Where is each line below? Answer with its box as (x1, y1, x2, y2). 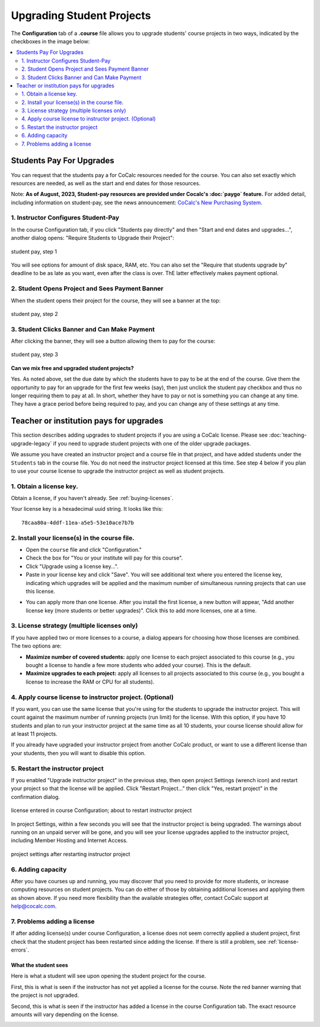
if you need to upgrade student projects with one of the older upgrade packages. (53, 440, 251, 447)
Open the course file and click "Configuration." (25, 546, 142, 553)
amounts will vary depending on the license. (11, 1010, 119, 1018)
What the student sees (11, 961, 68, 968)
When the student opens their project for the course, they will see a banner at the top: (11, 297, 221, 304)
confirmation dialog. (11, 793, 60, 800)
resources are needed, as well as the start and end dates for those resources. (11, 179, 201, 187)
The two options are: (11, 642, 62, 650)
